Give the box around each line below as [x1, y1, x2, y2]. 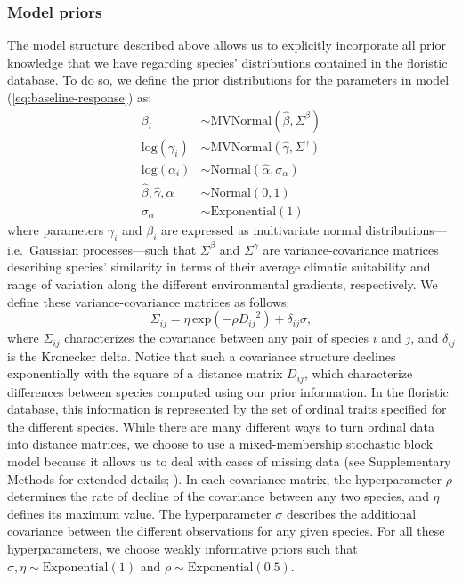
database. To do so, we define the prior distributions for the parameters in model [7, 70, 450, 89]
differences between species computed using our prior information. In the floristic [7, 382, 449, 400]
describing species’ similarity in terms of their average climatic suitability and [7, 257, 431, 276]
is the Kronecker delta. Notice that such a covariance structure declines [7, 346, 396, 365]
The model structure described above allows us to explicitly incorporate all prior [7, 36, 446, 54]
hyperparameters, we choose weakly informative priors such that [7, 538, 358, 557]
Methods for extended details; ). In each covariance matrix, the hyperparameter [7, 469, 442, 488]
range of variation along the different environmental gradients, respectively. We [7, 274, 438, 293]
